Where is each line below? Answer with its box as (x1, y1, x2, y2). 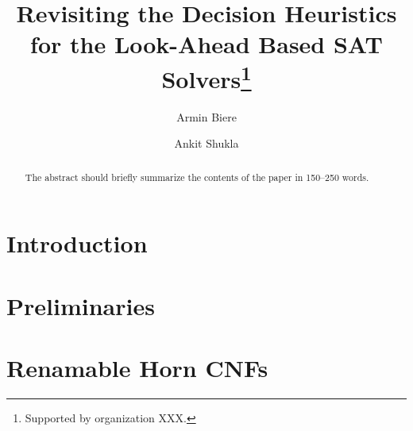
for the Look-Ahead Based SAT (30, 28, 383, 60)
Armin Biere (176, 108, 237, 125)
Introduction (6, 227, 148, 260)
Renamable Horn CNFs (6, 352, 268, 384)
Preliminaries (6, 289, 155, 321)
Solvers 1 (161, 59, 252, 94)
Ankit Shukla (174, 135, 239, 152)
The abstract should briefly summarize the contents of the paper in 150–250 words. (25, 170, 369, 183)
